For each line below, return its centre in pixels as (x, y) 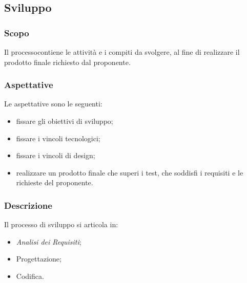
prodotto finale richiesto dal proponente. (67, 62)
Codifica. (30, 276)
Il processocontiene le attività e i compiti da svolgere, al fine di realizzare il (122, 52)
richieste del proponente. (55, 182)
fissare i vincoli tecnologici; (58, 138)
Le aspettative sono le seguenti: (53, 104)
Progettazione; (39, 259)
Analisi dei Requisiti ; (49, 241)
